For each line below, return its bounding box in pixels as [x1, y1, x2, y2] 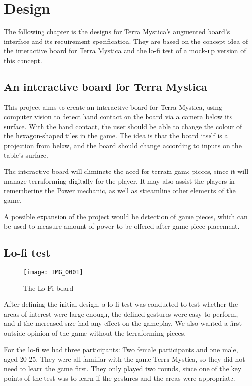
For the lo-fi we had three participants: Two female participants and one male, [4, 344, 238, 354]
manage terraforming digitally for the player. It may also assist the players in [4, 175, 235, 186]
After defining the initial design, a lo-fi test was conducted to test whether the [4, 299, 238, 309]
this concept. [4, 55, 42, 65]
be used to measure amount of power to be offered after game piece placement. [4, 221, 240, 231]
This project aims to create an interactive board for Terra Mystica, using [4, 102, 223, 112]
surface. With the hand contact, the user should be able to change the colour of [4, 121, 242, 131]
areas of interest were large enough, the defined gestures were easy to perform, [4, 308, 238, 319]
